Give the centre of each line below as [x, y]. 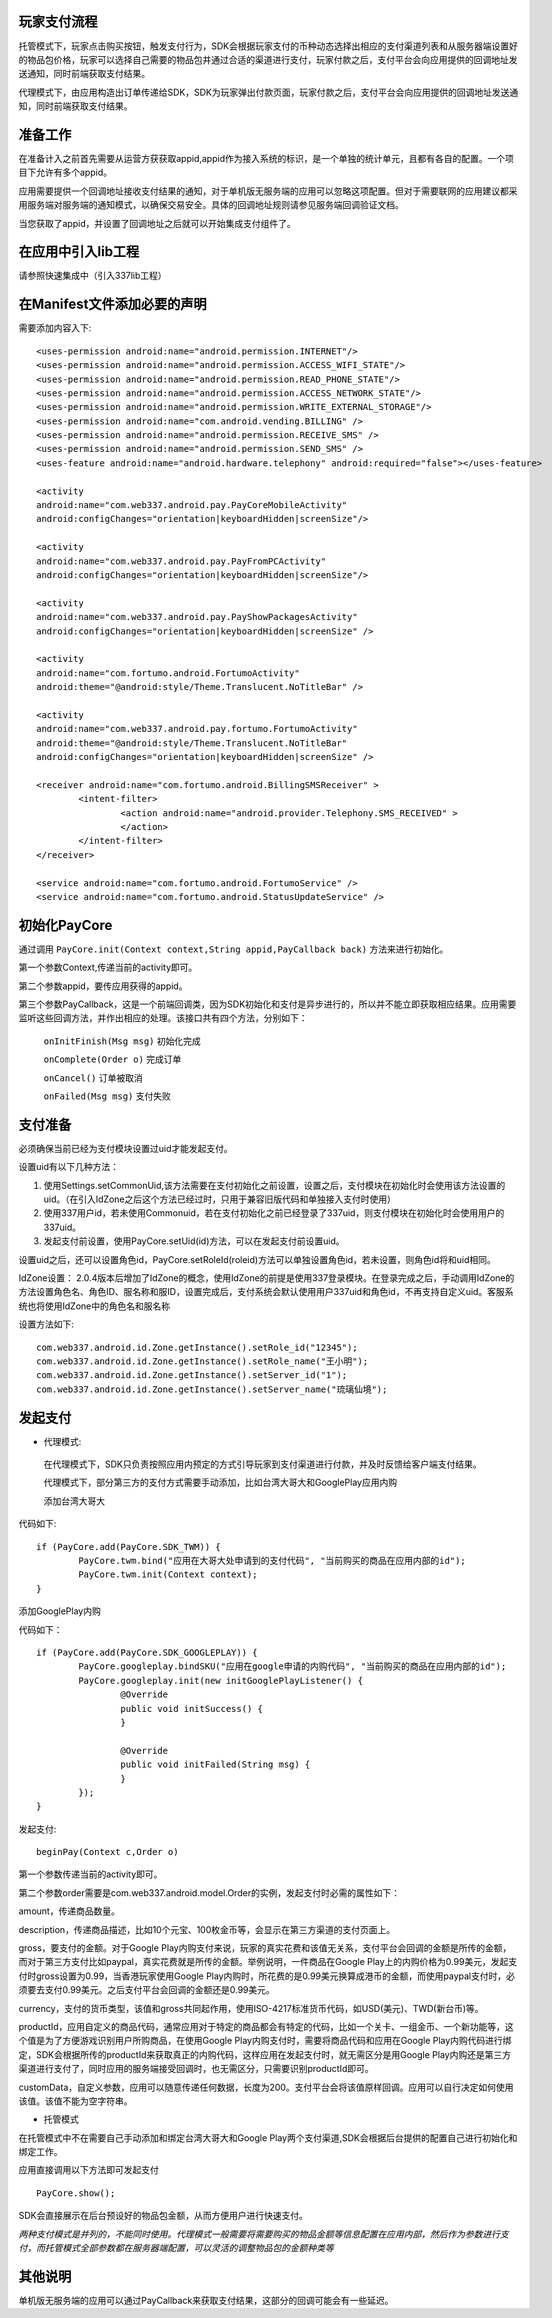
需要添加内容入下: [55, 328]
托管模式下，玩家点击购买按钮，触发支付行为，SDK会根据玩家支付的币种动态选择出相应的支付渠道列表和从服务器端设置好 [268, 46]
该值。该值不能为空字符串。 [75, 2101]
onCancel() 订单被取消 [93, 1077]
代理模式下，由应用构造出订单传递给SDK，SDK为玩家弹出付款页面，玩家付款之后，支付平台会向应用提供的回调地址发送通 [268, 92]
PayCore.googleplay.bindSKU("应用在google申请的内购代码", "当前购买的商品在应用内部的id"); [292, 1666]
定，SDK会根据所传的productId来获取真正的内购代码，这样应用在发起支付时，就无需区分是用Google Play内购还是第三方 [265, 2054]
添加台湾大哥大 [74, 1501]
